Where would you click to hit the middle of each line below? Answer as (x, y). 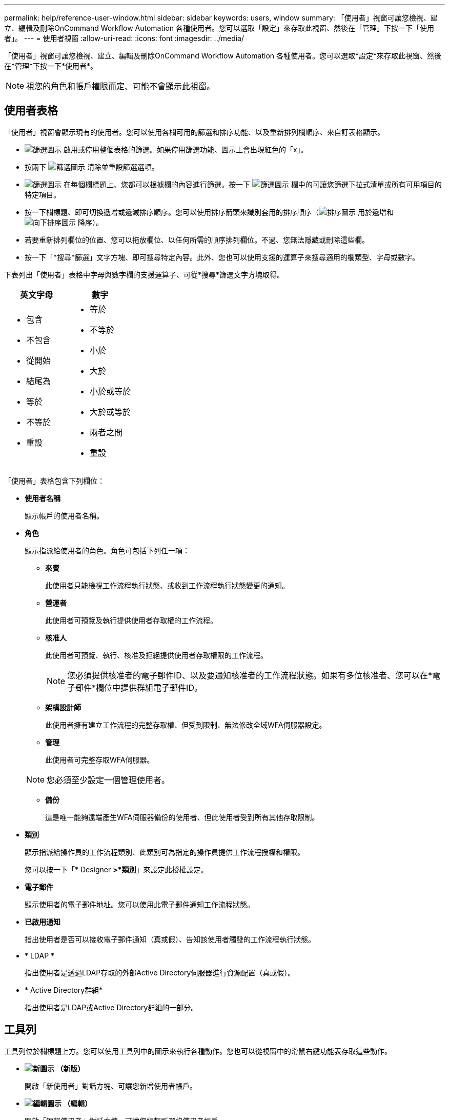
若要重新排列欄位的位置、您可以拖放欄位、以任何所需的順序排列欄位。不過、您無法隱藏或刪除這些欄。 (197, 239)
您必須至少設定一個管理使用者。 (108, 780)
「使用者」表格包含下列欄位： (54, 481)
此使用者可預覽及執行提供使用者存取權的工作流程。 (131, 620)
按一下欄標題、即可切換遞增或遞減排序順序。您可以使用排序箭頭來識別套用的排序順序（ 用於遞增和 (209, 212)
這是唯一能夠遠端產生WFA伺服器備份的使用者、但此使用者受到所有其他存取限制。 (182, 817)
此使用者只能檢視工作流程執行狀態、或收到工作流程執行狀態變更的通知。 (167, 585)
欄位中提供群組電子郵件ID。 (149, 687)
